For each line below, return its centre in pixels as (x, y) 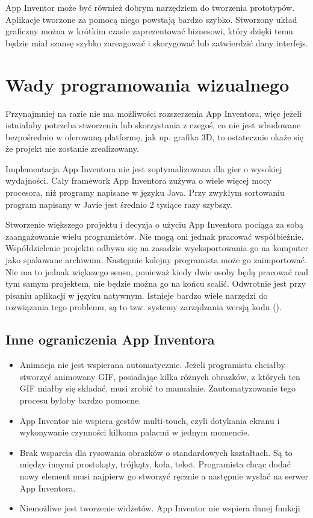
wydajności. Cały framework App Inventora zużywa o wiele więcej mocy (138, 180)
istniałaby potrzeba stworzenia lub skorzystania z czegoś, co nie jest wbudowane (153, 125)
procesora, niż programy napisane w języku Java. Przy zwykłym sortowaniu (145, 192)
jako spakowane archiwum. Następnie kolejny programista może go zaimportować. (156, 260)
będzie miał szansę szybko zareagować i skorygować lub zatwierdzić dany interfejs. (157, 42)
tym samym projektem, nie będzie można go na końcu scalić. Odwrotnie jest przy (156, 283)
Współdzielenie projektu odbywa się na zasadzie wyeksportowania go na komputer (157, 248)
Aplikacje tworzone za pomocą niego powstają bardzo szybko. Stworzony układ (151, 19)
